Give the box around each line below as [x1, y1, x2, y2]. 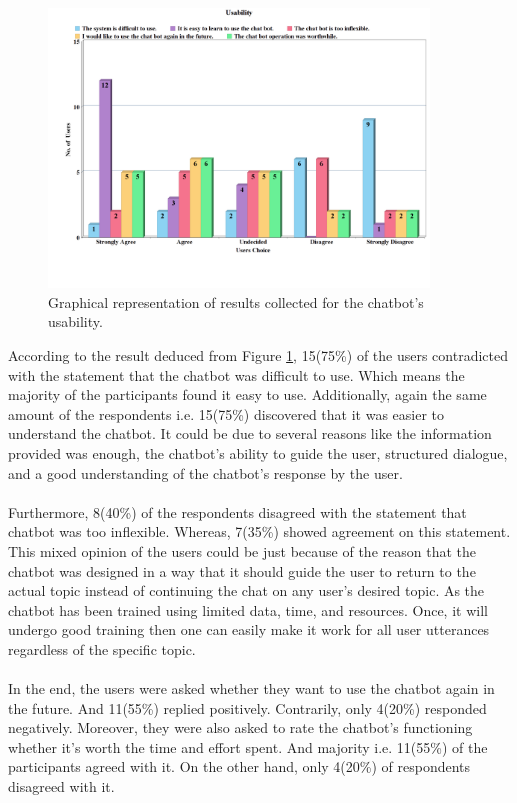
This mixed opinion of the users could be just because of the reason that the [8, 540, 476, 561]
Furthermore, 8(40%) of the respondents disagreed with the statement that [8, 501, 467, 522]
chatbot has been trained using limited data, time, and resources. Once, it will [8, 599, 488, 620]
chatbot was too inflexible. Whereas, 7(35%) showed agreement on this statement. [8, 521, 511, 542]
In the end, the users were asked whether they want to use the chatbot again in [8, 678, 495, 699]
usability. [48, 311, 103, 332]
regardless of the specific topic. [8, 638, 196, 659]
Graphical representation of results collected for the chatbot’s [48, 291, 424, 312]
